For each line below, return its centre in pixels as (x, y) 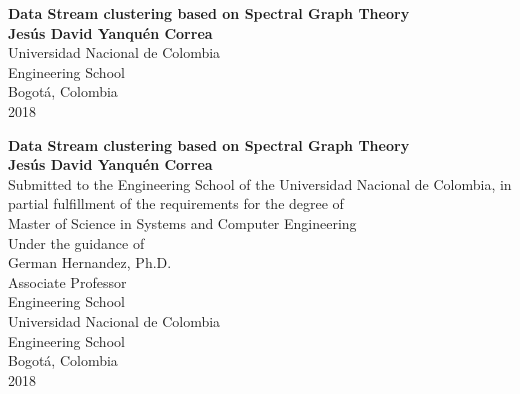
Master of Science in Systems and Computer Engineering (182, 222)
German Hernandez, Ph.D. (90, 262)
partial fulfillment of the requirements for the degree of (176, 203)
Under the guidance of (76, 242)
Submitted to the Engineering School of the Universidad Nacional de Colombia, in (260, 183)
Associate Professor (67, 281)
